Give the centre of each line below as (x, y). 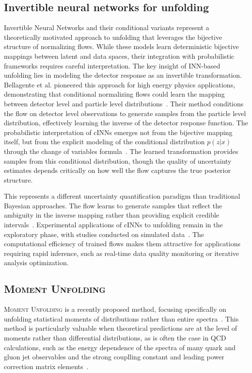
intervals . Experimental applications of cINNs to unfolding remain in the (113, 225)
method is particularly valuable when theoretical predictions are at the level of (121, 328)
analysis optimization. (36, 263)
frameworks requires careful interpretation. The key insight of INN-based (112, 65)
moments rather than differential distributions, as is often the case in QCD (115, 338)
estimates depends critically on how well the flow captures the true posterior (117, 170)
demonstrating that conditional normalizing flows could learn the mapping (114, 94)
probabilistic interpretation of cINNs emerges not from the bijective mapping (118, 132)
